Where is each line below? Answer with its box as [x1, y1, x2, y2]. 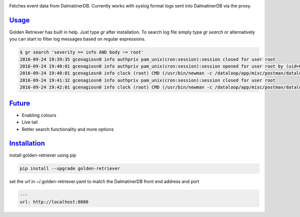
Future [9, 99, 30, 107]
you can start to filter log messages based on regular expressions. [9, 36, 146, 42]
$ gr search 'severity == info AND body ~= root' [19, 49, 144, 55]
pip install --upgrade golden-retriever [19, 165, 120, 171]
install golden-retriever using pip [9, 152, 76, 158]
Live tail [21, 119, 38, 125]
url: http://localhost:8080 [19, 199, 88, 204]
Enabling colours [21, 112, 56, 118]
